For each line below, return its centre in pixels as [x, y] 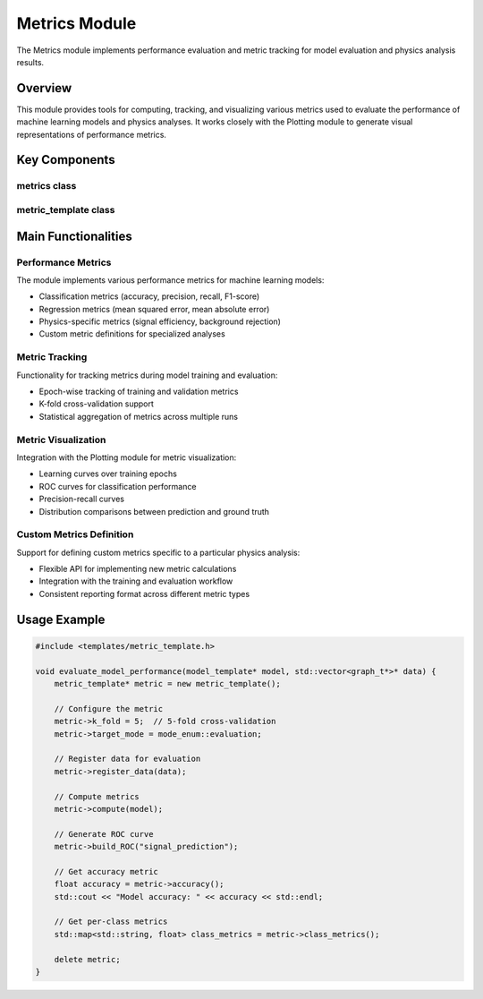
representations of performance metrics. [92, 134]
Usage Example [61, 619]
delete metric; [87, 959]
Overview [44, 88]
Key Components [66, 160]
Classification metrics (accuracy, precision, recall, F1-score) [149, 296]
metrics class [47, 186]
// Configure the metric [109, 709]
